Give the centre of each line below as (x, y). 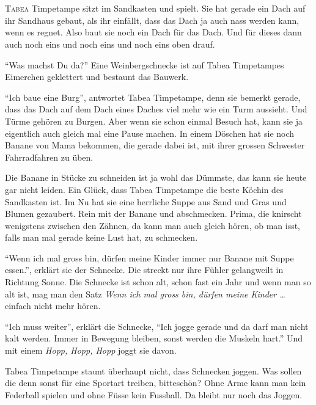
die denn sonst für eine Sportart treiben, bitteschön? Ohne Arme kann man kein (156, 383)
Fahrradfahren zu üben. (49, 157)
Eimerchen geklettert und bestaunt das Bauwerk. (97, 77)
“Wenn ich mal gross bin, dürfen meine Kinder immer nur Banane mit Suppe (149, 257)
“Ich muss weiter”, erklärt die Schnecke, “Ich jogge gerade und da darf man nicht (157, 326)
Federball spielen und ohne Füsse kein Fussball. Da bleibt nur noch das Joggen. (154, 394)
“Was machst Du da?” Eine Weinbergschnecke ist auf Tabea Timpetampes (145, 64)
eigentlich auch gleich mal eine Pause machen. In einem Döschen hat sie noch (150, 133)
